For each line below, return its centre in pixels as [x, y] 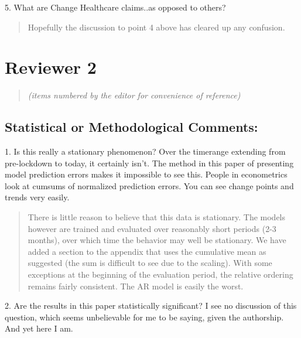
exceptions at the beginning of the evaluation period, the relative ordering [160, 274]
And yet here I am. [39, 328]
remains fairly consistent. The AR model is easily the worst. [136, 286]
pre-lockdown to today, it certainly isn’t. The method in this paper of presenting [149, 163]
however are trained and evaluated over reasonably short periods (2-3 [152, 228]
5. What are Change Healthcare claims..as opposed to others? [115, 7]
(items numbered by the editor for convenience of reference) [134, 95]
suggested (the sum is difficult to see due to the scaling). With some [150, 263]
